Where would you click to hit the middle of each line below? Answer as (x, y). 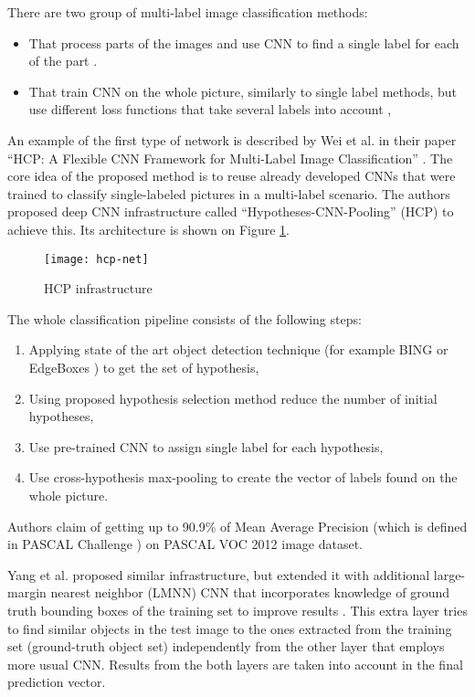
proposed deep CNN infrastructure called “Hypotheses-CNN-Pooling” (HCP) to (231, 211)
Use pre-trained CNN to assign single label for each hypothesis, (206, 446)
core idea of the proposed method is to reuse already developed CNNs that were (232, 176)
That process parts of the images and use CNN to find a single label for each (244, 42)
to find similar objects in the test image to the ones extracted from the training (230, 628)
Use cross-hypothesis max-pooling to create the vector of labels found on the (243, 477)
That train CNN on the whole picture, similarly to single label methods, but (243, 91)
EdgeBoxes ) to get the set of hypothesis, (144, 367)
